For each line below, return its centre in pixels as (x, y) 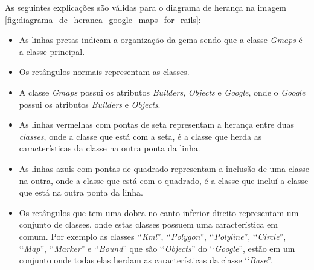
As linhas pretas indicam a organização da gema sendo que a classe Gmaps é (161, 40)
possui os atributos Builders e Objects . (90, 104)
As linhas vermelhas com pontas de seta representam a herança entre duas (157, 124)
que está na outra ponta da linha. (81, 192)
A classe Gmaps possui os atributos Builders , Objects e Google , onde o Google (162, 92)
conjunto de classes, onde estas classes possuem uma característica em (148, 224)
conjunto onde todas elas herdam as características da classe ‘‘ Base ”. (146, 260)
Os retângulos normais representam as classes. (104, 72)
